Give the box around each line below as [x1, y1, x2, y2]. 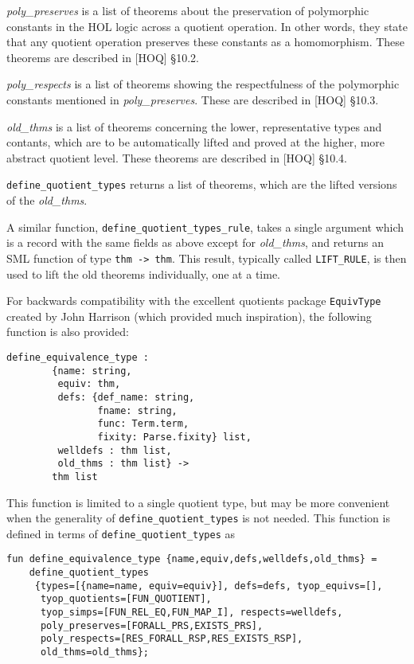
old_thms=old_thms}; [40, 646, 149, 658]
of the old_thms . [6, 192, 88, 208]
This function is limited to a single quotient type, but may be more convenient [6, 494, 390, 510]
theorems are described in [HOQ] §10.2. [6, 49, 199, 65]
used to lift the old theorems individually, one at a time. [6, 265, 280, 282]
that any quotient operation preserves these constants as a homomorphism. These [6, 33, 405, 50]
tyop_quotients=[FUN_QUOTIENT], [40, 593, 212, 605]
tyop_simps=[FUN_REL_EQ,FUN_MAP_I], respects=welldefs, [40, 607, 343, 619]
